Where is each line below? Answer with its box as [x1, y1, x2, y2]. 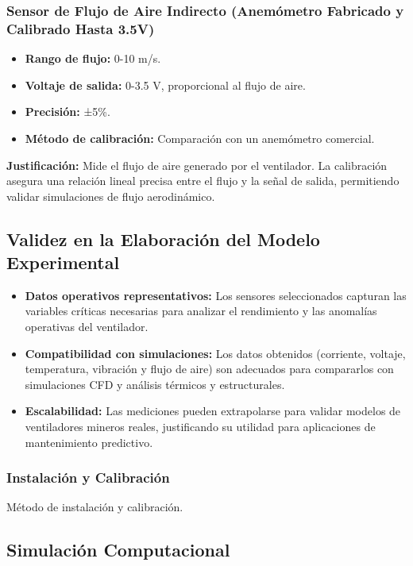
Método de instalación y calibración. [6, 499, 183, 515]
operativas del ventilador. [25, 318, 149, 335]
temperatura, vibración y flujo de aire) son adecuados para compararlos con [25, 360, 394, 377]
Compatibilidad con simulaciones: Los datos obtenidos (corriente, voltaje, [25, 345, 406, 361]
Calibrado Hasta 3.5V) [6, 18, 155, 38]
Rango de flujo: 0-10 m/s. [25, 50, 161, 67]
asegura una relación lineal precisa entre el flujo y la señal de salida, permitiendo [6, 172, 399, 189]
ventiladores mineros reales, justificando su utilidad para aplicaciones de [25, 418, 376, 435]
